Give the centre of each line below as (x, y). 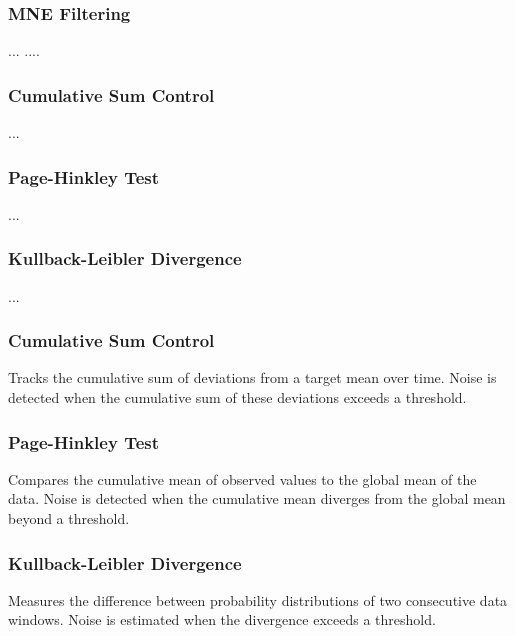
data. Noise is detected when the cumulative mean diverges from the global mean (257, 498)
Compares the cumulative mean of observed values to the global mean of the (242, 478)
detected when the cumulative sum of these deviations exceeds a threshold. (237, 397)
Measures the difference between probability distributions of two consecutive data (258, 599)
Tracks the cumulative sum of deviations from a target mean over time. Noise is (252, 377)
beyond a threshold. (69, 518)
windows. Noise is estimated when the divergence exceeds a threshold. (222, 619)
